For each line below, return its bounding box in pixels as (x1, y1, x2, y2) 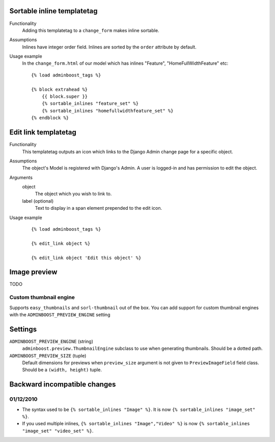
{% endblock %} (31, 115, 69, 121)
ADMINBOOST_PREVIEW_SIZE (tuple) (9, 352, 87, 358)
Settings (9, 325, 37, 334)
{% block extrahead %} (31, 87, 88, 92)
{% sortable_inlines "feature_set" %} (41, 101, 139, 106)
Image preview (9, 268, 58, 277)
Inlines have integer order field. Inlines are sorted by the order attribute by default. (22, 44, 197, 50)
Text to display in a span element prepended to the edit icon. (35, 205, 162, 211)
